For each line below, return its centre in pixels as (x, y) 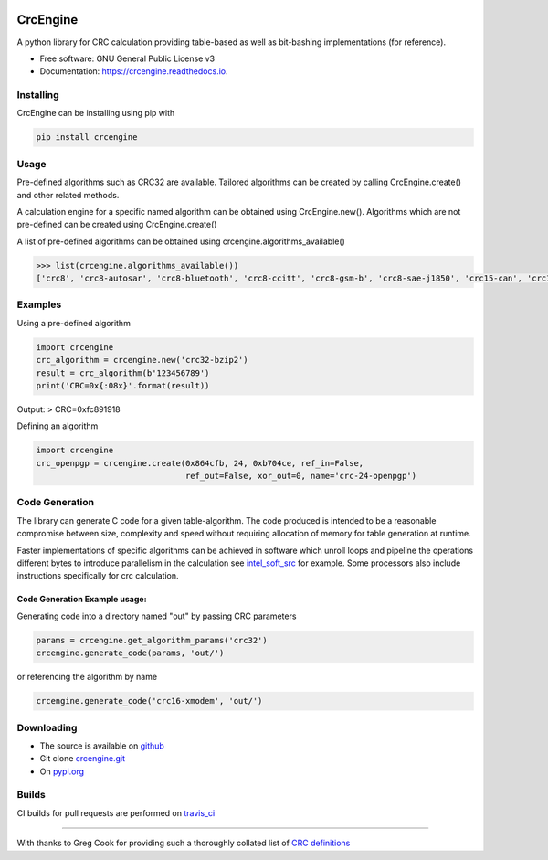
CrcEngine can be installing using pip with (96, 113)
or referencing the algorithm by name (87, 677)
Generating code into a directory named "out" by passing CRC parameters (157, 616)
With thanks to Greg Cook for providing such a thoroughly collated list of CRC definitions (184, 843)
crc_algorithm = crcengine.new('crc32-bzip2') (142, 360)
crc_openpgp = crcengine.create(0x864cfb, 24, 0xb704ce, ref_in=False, (200, 463)
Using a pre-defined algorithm (74, 323)
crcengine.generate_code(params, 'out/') (130, 653)
